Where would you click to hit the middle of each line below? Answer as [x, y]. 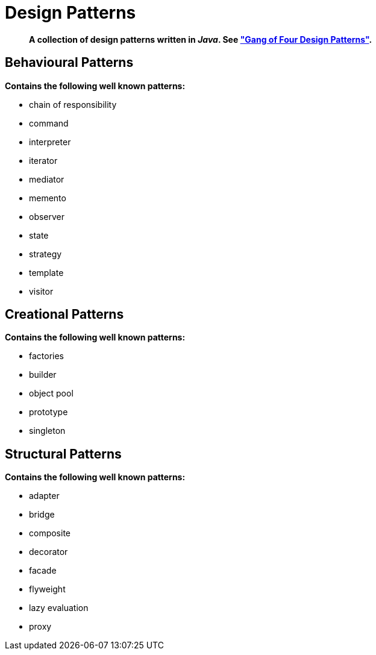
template [46, 272]
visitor [41, 291]
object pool [51, 393]
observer [47, 216]
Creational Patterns [64, 315]
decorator [49, 552]
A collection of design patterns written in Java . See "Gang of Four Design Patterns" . [201, 39]
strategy [45, 254]
